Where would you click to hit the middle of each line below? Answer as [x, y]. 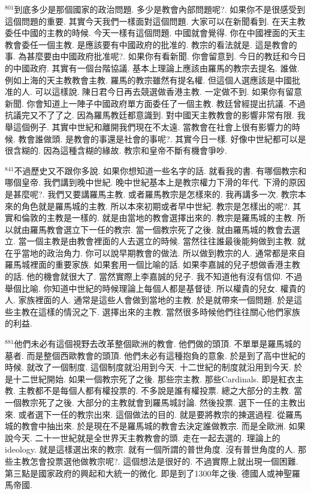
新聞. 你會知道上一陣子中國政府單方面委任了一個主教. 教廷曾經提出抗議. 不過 [155, 103]
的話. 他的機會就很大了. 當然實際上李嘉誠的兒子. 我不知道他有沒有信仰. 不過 [154, 276]
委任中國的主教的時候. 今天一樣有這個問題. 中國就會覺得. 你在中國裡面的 [147, 33]
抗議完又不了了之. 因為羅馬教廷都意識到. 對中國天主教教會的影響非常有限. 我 [155, 115]
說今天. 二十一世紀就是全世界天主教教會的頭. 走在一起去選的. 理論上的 [143, 437]
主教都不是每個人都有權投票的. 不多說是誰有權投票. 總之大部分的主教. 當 [160, 390]
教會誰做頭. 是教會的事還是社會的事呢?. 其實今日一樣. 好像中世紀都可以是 [162, 138]
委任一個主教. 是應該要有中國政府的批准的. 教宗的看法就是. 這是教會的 [159, 44]
